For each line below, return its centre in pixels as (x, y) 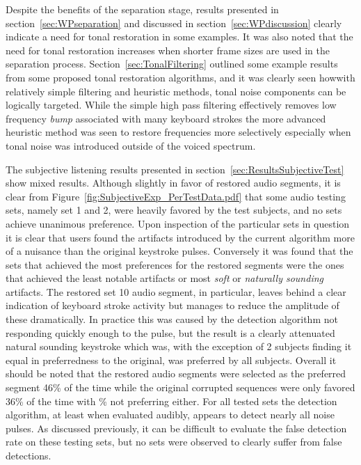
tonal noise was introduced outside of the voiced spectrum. (131, 145)
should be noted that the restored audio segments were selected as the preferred (176, 373)
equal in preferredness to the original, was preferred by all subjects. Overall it (171, 360)
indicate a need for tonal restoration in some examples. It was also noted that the (179, 37)
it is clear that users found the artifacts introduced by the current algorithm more (180, 237)
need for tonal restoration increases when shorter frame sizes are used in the (168, 50)
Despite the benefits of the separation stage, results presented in (142, 9)
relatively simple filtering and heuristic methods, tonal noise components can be (176, 91)
